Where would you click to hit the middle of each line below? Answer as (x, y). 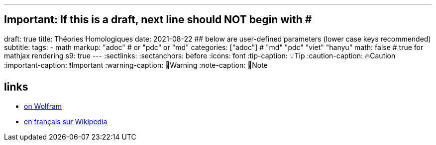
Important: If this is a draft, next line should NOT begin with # (158, 20)
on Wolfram (43, 106)
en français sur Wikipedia (66, 121)
